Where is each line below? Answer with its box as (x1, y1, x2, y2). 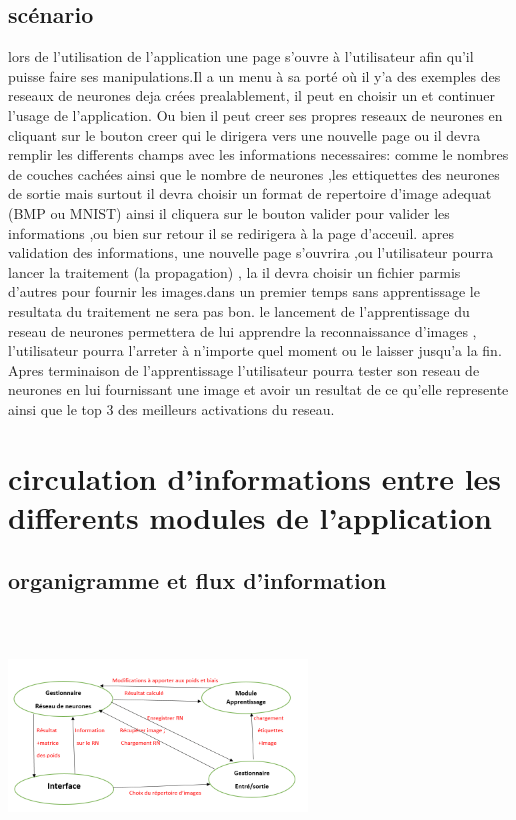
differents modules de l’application (8, 496, 493, 537)
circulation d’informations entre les (8, 457, 502, 498)
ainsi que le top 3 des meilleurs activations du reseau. (8, 398, 335, 419)
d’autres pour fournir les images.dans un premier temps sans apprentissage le (8, 281, 480, 302)
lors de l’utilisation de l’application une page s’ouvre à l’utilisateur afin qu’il (8, 46, 474, 67)
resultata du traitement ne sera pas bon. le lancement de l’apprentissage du (8, 300, 470, 321)
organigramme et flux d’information (8, 565, 387, 596)
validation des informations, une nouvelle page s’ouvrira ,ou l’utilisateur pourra (8, 242, 494, 263)
